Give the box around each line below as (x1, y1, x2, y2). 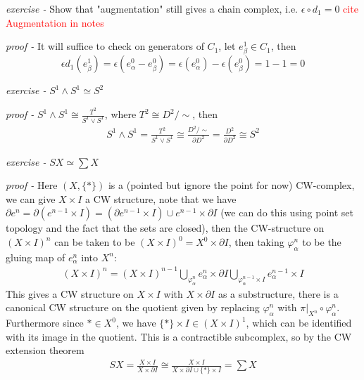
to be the (302, 235, 341, 249)
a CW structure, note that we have (85, 191, 237, 206)
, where (104, 107, 137, 122)
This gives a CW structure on (6, 286, 134, 301)
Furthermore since (6, 315, 84, 330)
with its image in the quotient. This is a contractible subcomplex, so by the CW (6, 329, 352, 343)
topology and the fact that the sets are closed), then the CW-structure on (6, 221, 325, 235)
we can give (6, 191, 56, 206)
